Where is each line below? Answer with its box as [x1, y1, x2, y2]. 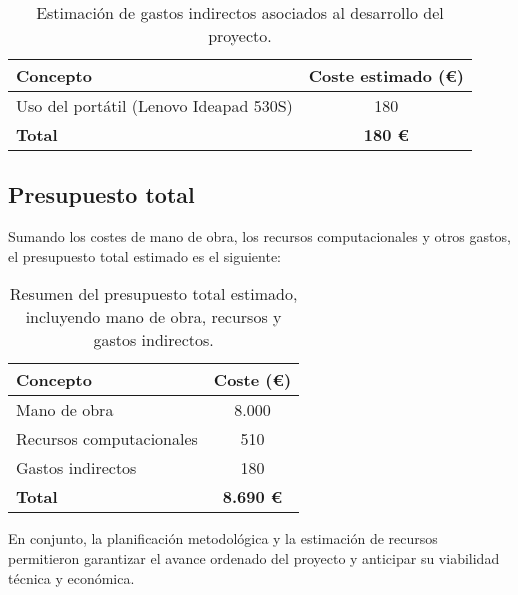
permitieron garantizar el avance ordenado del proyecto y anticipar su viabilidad [8, 547, 500, 568]
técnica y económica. [8, 567, 135, 588]
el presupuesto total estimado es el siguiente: [8, 245, 281, 266]
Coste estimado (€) [308, 64, 464, 87]
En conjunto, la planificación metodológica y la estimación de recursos [8, 528, 438, 549]
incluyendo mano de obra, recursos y [25, 305, 282, 329]
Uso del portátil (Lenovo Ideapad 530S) [16, 94, 293, 117]
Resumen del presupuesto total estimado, [9, 282, 298, 306]
